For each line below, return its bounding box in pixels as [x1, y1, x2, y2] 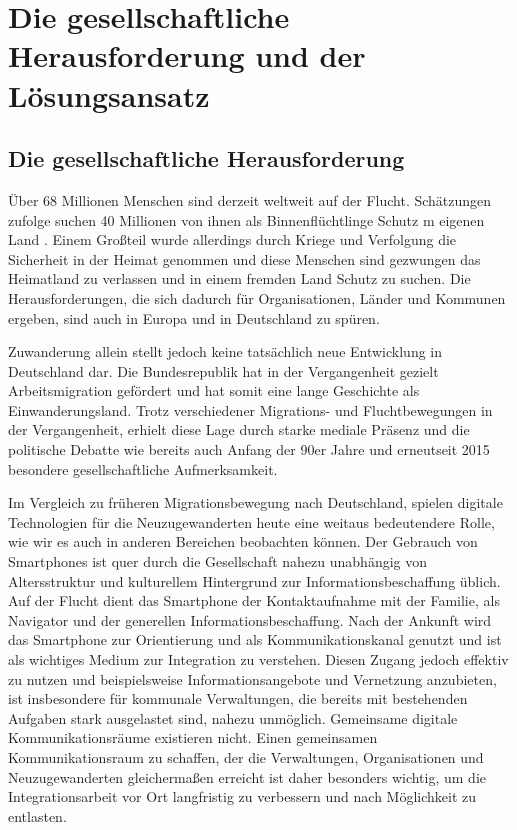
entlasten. [8, 805, 67, 826]
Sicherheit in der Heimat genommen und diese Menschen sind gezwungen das [8, 248, 481, 269]
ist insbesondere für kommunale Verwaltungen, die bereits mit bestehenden [8, 688, 468, 709]
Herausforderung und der [8, 35, 366, 76]
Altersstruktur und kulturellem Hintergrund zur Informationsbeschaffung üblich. [8, 570, 501, 591]
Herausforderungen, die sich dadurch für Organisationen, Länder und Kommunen [8, 287, 506, 308]
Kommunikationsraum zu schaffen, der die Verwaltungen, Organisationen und [8, 746, 484, 767]
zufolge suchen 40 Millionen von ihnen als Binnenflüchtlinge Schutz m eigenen [8, 209, 485, 230]
